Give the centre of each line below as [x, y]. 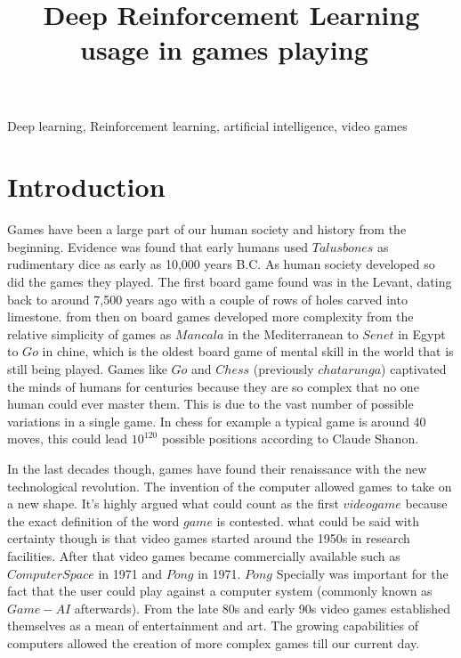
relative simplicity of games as [89, 333]
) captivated [414, 369]
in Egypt [422, 333]
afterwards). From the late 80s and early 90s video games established [263, 608]
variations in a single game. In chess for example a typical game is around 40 [217, 421]
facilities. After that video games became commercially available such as [204, 555]
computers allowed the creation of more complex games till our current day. [214, 642]
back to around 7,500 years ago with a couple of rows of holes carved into [207, 299]
